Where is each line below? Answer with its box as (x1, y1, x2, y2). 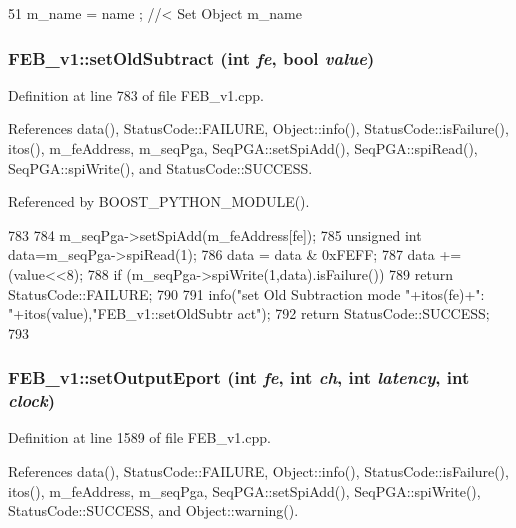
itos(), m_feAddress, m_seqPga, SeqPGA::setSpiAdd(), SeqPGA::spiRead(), (8, 138, 478, 158)
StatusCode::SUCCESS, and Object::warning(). (8, 500, 299, 521)
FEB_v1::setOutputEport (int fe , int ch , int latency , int (8, 365, 470, 390)
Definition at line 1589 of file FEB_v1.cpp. (8, 427, 271, 448)
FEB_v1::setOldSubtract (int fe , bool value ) (8, 45, 375, 70)
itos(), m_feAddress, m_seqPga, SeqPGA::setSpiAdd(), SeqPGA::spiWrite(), (8, 480, 481, 501)
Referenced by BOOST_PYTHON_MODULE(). (8, 191, 310, 212)
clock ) (8, 388, 55, 413)
